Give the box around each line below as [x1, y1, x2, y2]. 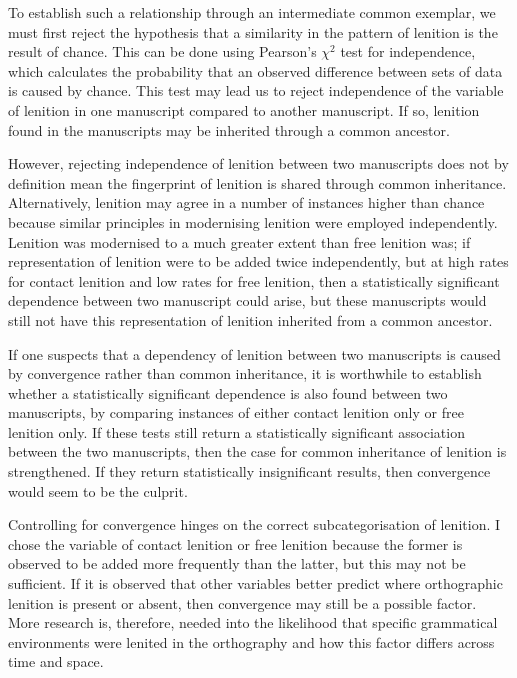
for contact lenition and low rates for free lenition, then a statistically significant [8, 270, 500, 291]
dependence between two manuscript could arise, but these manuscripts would [8, 290, 487, 311]
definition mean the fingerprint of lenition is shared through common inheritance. [8, 172, 507, 193]
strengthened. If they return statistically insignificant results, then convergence [8, 461, 491, 482]
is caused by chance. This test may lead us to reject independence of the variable [8, 80, 504, 101]
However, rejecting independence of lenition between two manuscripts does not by [8, 153, 509, 174]
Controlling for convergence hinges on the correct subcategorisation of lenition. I [8, 514, 501, 535]
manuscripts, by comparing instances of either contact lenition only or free [8, 402, 464, 423]
